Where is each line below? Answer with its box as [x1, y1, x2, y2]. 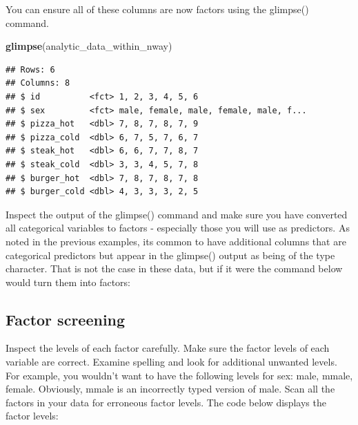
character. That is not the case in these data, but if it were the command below [6, 261, 343, 276]
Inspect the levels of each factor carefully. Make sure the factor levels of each [6, 341, 330, 355]
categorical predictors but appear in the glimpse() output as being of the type [6, 247, 335, 262]
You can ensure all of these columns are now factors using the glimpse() [6, 2, 309, 16]
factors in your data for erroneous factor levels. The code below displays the [6, 395, 326, 409]
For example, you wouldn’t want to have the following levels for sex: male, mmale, [6, 368, 353, 382]
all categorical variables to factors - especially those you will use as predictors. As [6, 220, 350, 235]
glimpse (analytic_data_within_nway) [6, 39, 172, 53]
